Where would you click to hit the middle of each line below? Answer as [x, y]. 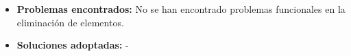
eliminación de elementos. [70, 22]
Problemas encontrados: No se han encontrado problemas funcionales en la [181, 9]
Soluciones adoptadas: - [73, 45]
